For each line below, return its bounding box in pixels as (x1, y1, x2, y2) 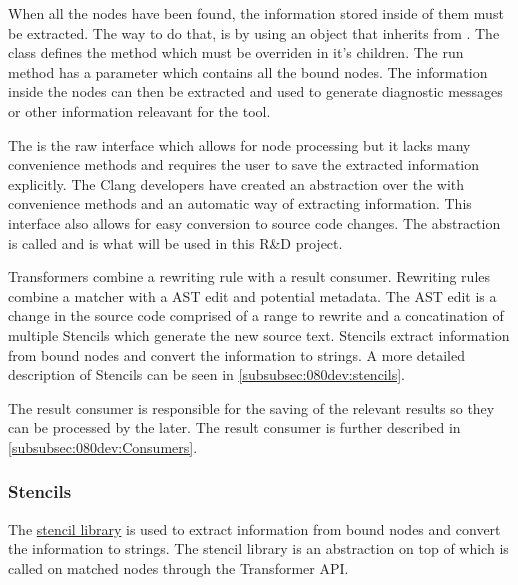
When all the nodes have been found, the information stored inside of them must (8, 3, 504, 23)
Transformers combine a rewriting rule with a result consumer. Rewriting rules (8, 266, 491, 287)
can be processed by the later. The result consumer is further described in (8, 417, 461, 438)
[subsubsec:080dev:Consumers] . (8, 436, 198, 457)
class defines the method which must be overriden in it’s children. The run (8, 42, 464, 63)
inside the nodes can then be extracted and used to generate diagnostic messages (8, 81, 503, 102)
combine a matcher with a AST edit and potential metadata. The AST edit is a (8, 285, 497, 306)
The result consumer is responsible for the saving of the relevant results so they (8, 397, 495, 418)
